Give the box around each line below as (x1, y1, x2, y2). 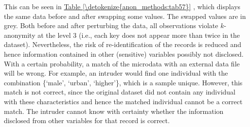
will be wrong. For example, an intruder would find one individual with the (4, 68, 228, 78)
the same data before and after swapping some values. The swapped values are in (4, 11, 246, 21)
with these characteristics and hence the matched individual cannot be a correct (4, 96, 243, 106)
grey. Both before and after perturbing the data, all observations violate (4, 20, 218, 31)
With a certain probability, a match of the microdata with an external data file (4, 58, 240, 68)
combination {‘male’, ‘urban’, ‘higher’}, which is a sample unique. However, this (4, 77, 243, 87)
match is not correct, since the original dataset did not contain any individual (4, 87, 235, 97)
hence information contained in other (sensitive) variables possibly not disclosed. (4, 48, 244, 59)
